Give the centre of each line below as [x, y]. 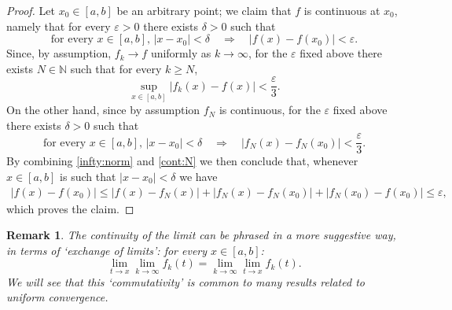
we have [198, 176]
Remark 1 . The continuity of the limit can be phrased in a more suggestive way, [201, 235]
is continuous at [342, 10]
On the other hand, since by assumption [103, 110]
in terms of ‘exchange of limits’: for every [107, 250]
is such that [88, 176]
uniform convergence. [57, 297]
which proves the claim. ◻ [70, 208]
